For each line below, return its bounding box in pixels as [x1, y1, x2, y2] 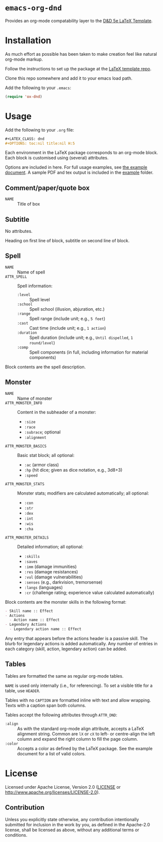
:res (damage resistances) [24, 569, 78, 574]
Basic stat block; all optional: [17, 452, 74, 458]
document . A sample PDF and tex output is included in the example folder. [5, 170, 154, 176]
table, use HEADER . [5, 687, 40, 693]
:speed [24, 473, 38, 478]
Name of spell [17, 269, 45, 275]
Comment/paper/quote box [5, 183, 90, 192]
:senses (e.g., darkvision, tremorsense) [24, 579, 103, 585]
